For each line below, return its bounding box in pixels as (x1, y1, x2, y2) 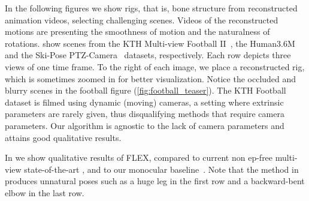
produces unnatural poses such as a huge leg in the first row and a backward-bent (5, 175, 305, 187)
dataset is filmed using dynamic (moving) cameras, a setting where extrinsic (5, 95, 284, 108)
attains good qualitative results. (5, 131, 122, 143)
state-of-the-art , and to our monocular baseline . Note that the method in (24, 163, 299, 175)
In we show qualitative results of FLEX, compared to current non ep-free (5, 151, 273, 164)
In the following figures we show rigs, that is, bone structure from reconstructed (5, 2, 298, 14)
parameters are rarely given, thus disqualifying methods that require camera (5, 107, 284, 120)
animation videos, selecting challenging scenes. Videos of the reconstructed (5, 13, 278, 26)
